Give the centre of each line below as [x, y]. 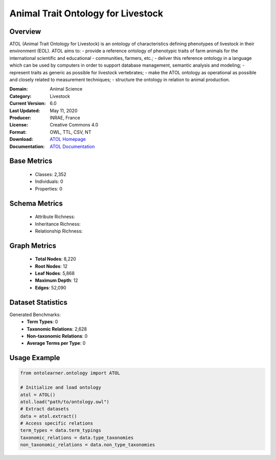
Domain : [19, 89]
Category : [20, 96]
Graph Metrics [33, 246]
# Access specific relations [57, 423]
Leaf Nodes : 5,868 [55, 274]
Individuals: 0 [49, 181]
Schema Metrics [36, 203]
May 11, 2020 [64, 111]
